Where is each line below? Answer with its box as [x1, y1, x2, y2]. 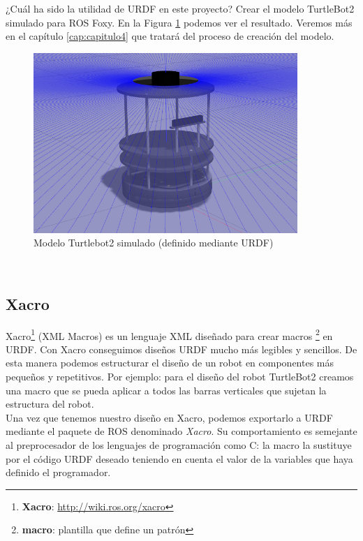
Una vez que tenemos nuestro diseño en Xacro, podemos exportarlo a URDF [6, 410, 333, 424]
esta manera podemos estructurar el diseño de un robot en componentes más [6, 355, 334, 370]
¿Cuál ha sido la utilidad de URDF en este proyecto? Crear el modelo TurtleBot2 [6, 1, 355, 15]
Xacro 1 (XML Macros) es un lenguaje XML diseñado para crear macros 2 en [6, 326, 333, 343]
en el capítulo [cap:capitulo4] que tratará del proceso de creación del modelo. [6, 29, 334, 43]
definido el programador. [6, 465, 111, 480]
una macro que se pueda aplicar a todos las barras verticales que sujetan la [6, 383, 327, 397]
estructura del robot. [6, 397, 94, 411]
